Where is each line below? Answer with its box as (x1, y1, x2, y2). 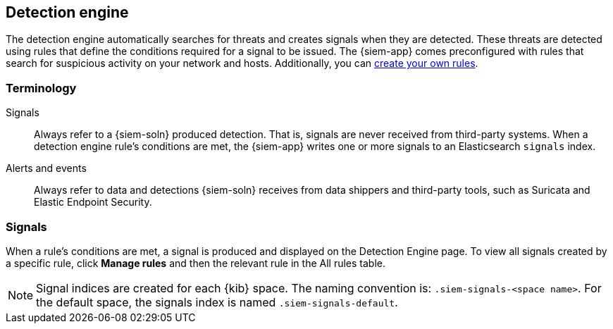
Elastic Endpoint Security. (34, 196, 152, 209)
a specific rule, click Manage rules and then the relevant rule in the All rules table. (6, 256, 385, 269)
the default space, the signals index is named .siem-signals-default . (36, 294, 398, 309)
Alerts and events (6, 162, 87, 175)
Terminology (6, 80, 77, 95)
